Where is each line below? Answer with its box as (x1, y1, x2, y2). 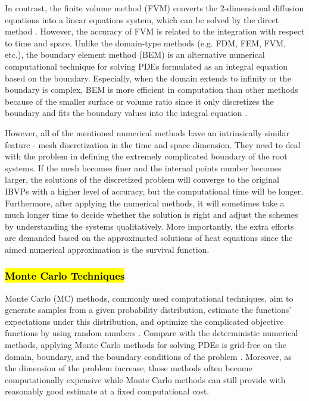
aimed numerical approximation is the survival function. (5, 243, 210, 255)
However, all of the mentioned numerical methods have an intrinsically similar (5, 126, 289, 139)
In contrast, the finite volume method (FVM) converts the (5, 2, 218, 14)
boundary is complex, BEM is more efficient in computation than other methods (5, 83, 298, 96)
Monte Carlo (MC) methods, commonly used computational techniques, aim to (5, 292, 294, 304)
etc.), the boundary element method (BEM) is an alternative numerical (5, 48, 265, 61)
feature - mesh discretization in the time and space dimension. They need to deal (5, 138, 301, 151)
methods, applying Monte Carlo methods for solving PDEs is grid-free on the (5, 339, 286, 351)
